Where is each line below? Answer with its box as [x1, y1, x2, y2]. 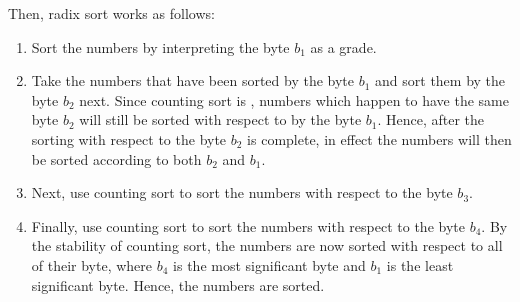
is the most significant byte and [173, 254, 366, 275]
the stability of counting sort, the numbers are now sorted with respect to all [31, 235, 503, 256]
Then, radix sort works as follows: [8, 3, 215, 23]
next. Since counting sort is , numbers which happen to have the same [79, 89, 509, 110]
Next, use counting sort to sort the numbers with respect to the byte [31, 182, 453, 203]
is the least [386, 254, 454, 275]
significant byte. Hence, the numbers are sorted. [31, 274, 325, 295]
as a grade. [310, 36, 377, 57]
